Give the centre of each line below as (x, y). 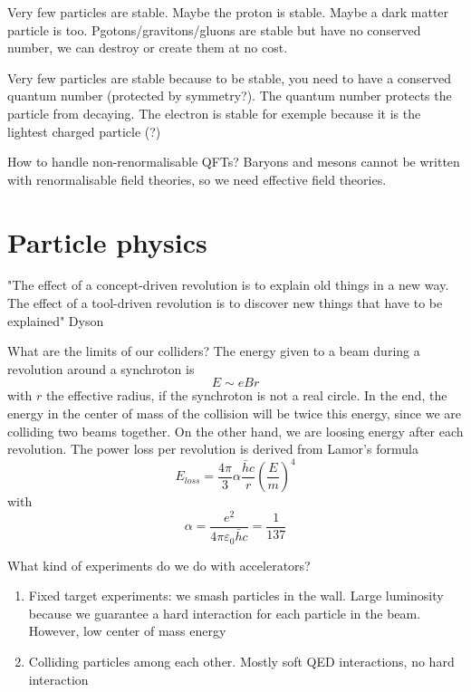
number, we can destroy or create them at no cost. (148, 48)
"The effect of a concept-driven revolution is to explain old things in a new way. (228, 285)
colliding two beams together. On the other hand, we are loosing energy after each (235, 431)
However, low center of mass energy (127, 631)
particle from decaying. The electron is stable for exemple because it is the (214, 113)
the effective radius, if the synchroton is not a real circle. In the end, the (246, 395)
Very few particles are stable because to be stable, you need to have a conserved (230, 77)
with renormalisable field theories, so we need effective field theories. (197, 179)
